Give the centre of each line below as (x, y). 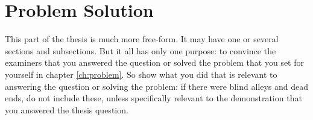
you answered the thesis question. (67, 109)
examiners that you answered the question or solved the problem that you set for (155, 62)
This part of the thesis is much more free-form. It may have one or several (142, 39)
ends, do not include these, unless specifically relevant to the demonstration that (153, 98)
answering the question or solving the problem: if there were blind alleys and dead (156, 86)
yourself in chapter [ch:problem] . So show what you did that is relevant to (141, 74)
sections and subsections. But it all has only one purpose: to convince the (141, 50)
